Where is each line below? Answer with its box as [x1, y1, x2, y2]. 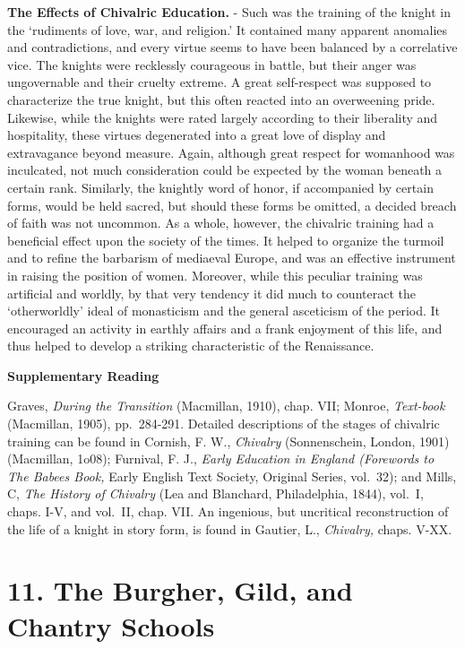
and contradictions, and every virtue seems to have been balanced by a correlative [7, 38, 458, 56]
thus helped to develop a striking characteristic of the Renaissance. [7, 336, 375, 355]
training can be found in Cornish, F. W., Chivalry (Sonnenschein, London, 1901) [7, 431, 450, 450]
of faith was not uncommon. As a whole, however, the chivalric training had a [7, 213, 435, 232]
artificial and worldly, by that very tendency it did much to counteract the [7, 283, 416, 302]
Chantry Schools [7, 607, 215, 644]
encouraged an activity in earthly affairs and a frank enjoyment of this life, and [7, 318, 443, 337]
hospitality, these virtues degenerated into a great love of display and [7, 125, 386, 144]
